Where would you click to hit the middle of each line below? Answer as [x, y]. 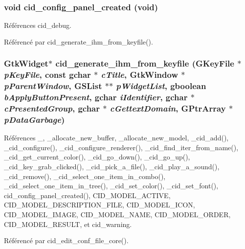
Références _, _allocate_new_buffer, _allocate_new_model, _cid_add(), [116, 138]
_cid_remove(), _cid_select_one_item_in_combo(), [85, 176]
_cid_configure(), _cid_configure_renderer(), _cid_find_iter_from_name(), [121, 147]
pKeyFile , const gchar [47, 75]
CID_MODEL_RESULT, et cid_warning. [68, 224]
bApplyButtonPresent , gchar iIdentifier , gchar [96, 97]
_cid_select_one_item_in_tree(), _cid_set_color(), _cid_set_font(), [111, 186]
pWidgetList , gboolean [161, 86]
